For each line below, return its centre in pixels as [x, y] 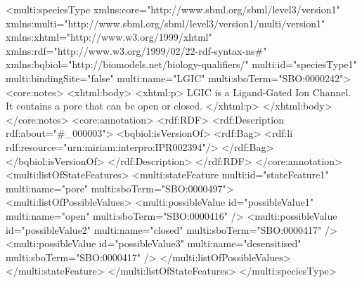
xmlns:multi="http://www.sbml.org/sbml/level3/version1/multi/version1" [166, 23]
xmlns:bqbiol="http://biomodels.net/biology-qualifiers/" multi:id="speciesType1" [181, 64]
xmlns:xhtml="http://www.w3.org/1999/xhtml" [109, 37]
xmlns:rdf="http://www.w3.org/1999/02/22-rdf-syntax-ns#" [136, 50]
